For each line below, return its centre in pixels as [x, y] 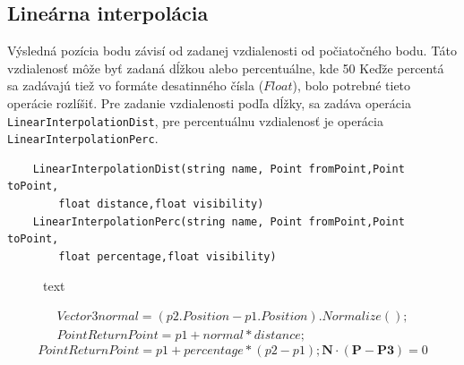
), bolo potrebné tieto [352, 85]
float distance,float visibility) [161, 204]
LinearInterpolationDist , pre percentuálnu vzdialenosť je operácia [195, 120]
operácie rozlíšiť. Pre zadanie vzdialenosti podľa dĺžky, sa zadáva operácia [209, 102]
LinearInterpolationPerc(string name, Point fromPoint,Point [219, 221]
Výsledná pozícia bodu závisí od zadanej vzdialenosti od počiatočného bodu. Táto [232, 51]
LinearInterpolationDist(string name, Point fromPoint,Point [219, 169]
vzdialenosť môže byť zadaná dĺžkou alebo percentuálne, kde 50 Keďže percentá [226, 68]
